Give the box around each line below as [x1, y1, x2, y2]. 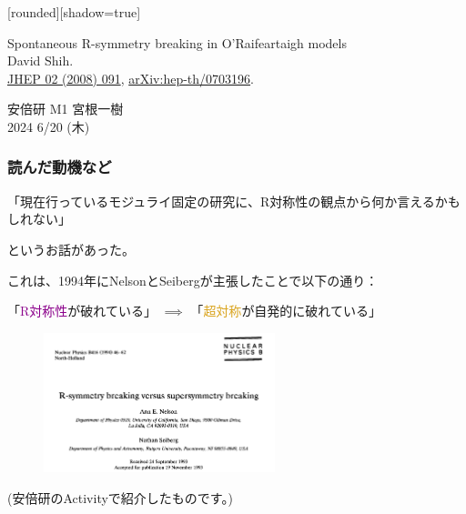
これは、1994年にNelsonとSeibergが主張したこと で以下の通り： [7, 270, 379, 289]
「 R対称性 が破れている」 [7, 301, 157, 320]
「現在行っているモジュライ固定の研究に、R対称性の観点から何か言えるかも [7, 191, 461, 210]
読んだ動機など [7, 156, 112, 178]
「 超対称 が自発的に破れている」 [190, 301, 381, 320]
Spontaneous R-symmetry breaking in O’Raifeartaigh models [7, 33, 347, 52]
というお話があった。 [7, 239, 135, 258]
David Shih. [7, 51, 74, 70]
